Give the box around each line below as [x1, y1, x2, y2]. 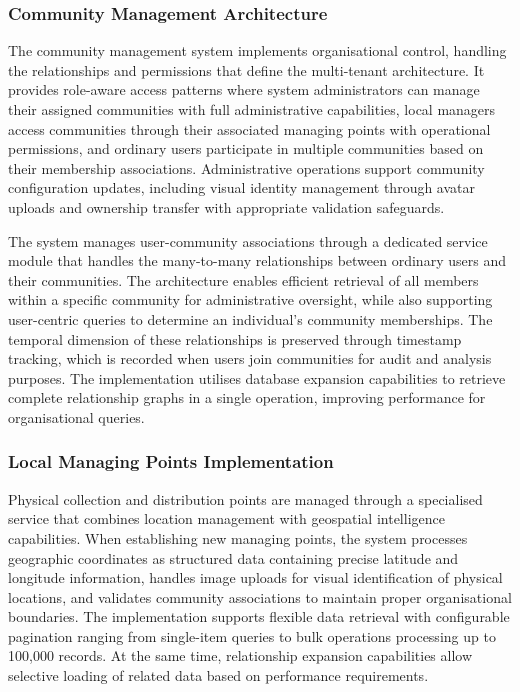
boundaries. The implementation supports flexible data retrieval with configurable [8, 606, 510, 627]
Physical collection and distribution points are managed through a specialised [8, 488, 483, 509]
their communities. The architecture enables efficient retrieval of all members [8, 269, 479, 290]
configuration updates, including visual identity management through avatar [8, 177, 476, 198]
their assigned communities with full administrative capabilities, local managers [8, 99, 496, 119]
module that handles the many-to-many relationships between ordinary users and [8, 250, 506, 271]
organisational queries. [8, 406, 145, 427]
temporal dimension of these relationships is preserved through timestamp [8, 328, 462, 349]
